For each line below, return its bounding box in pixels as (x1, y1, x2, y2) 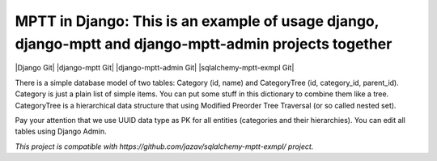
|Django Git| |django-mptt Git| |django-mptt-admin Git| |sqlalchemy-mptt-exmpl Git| (15, 63, 295, 73)
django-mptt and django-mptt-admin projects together (15, 35, 392, 53)
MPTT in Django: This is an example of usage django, (15, 12, 380, 30)
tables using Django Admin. (15, 126, 107, 137)
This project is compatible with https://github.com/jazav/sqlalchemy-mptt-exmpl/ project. (15, 142, 314, 151)
